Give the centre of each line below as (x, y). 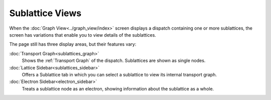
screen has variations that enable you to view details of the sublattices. (83, 35)
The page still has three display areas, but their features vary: (73, 44)
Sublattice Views (45, 13)
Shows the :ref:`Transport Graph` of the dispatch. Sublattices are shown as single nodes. (114, 61)
